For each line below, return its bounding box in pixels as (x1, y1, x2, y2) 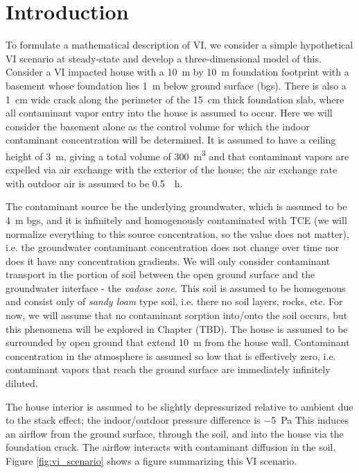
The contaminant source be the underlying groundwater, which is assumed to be (6, 199, 347, 214)
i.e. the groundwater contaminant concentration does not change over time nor (6, 240, 340, 255)
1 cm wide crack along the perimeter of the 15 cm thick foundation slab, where (6, 92, 344, 106)
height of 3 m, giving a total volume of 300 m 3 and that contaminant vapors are (6, 146, 349, 163)
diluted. (6, 376, 38, 390)
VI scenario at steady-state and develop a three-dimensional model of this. (6, 51, 322, 65)
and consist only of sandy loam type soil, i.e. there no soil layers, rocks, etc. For (6, 294, 343, 309)
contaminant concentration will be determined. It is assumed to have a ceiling (6, 132, 336, 147)
